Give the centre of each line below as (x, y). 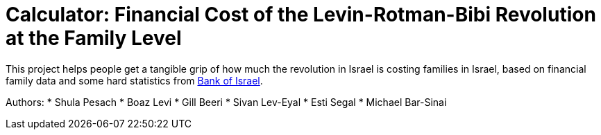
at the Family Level (94, 38)
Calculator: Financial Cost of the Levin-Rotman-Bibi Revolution (301, 15)
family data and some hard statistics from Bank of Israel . (134, 80)
